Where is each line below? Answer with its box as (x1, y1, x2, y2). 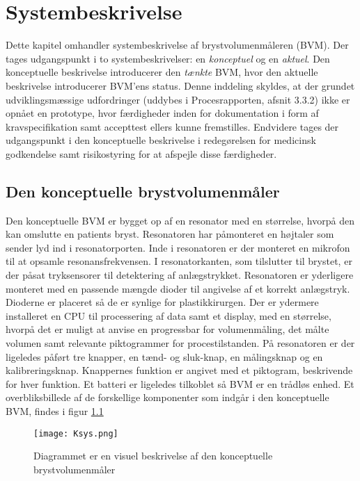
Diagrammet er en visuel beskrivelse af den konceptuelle (33, 448, 273, 463)
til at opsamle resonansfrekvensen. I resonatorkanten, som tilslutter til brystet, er (6, 254, 352, 268)
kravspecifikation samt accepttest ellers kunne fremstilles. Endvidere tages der (6, 119, 339, 133)
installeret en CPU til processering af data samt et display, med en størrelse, (6, 308, 331, 323)
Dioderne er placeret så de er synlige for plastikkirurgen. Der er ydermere (6, 295, 319, 309)
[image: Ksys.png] (33, 428, 118, 439)
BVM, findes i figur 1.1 (6, 403, 104, 418)
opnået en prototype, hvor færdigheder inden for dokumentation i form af (6, 106, 319, 120)
